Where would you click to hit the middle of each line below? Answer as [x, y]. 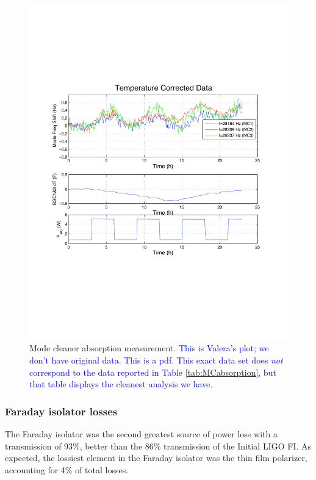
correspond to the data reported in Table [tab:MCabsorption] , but [153, 372]
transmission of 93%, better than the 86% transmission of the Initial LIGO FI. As [158, 446]
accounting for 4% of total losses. [67, 469]
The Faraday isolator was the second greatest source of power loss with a [141, 434]
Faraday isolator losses [61, 411]
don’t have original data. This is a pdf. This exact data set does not [156, 360]
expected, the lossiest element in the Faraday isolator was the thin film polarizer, [156, 458]
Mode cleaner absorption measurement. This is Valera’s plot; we [149, 348]
